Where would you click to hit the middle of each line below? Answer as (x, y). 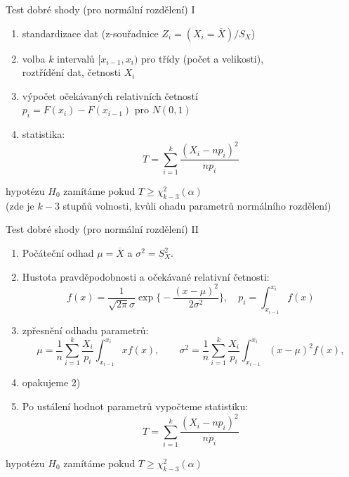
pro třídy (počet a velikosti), (203, 58)
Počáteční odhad (58, 253)
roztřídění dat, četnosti (71, 72)
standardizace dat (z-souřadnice (90, 33)
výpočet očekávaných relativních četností (110, 95)
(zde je (20, 205)
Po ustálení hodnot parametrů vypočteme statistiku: (135, 406)
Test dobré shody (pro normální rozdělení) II (102, 229)
